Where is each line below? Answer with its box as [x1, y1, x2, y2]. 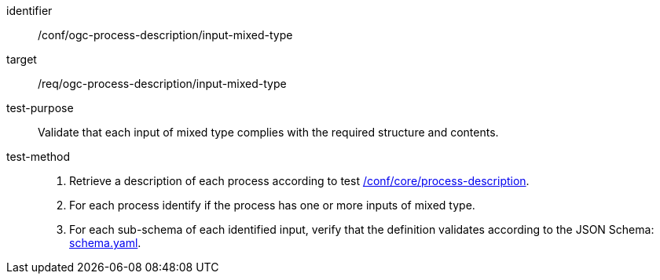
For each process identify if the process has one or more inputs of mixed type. [69, 198, 475, 212]
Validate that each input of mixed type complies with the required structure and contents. [38, 125, 499, 139]
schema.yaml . [69, 236, 141, 249]
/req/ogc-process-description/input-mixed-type [38, 77, 287, 90]
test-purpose [6, 101, 74, 115]
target [6, 53, 37, 66]
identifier [6, 4, 53, 17]
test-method [6, 150, 70, 163]
